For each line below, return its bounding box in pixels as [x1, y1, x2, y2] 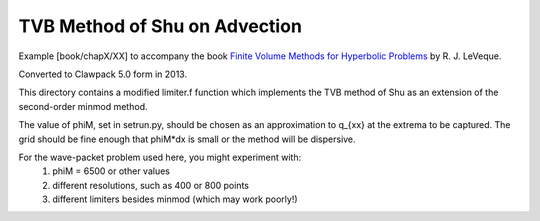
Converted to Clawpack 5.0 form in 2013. [18, 68, 188, 80]
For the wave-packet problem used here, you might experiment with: [18, 151, 302, 163]
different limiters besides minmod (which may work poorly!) [52, 193, 299, 205]
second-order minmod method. [18, 100, 148, 112]
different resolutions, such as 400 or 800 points [52, 179, 250, 191]
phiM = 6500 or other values [52, 165, 170, 177]
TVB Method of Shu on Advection [18, 15, 302, 37]
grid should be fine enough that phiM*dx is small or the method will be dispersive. [18, 133, 356, 145]
